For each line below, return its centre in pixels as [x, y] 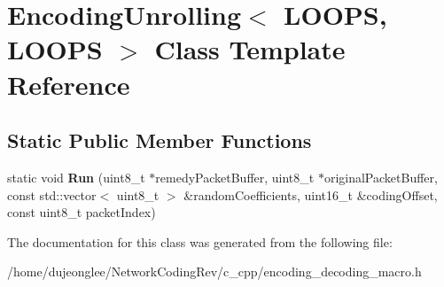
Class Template [250, 49]
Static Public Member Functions [160, 140]
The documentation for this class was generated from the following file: [200, 241]
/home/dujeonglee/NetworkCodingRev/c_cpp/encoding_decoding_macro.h [214, 271]
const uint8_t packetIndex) [82, 212]
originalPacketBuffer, [381, 177]
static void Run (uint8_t [76, 177]
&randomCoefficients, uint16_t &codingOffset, [311, 194]
